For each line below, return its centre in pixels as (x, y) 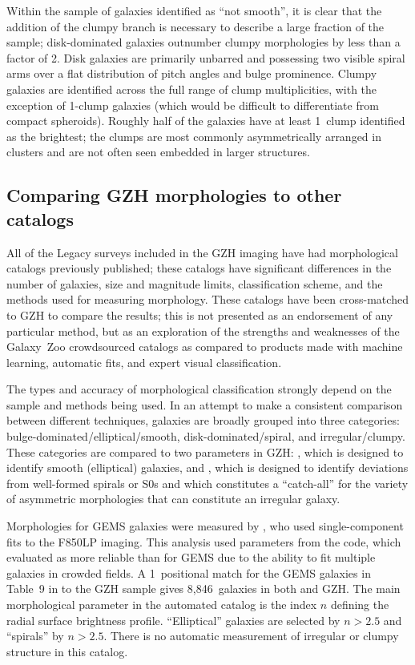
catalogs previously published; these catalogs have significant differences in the (199, 268)
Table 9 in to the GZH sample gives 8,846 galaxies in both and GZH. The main (203, 588)
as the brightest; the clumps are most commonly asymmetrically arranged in (194, 136)
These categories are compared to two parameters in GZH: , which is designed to (205, 451)
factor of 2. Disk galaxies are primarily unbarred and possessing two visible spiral (206, 57)
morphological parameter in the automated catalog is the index (162, 604)
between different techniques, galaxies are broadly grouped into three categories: (203, 420)
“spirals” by (35, 636)
